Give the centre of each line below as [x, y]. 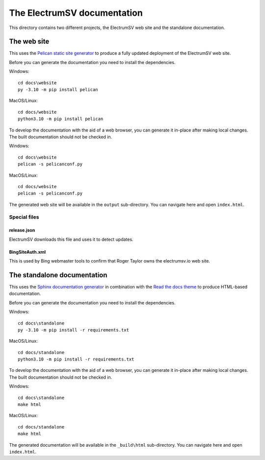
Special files [24, 217]
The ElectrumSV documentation [76, 13]
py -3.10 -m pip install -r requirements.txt [74, 330]
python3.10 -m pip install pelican [61, 119]
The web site [29, 42]
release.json [22, 230]
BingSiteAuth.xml [27, 252]
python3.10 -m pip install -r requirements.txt [76, 359]
